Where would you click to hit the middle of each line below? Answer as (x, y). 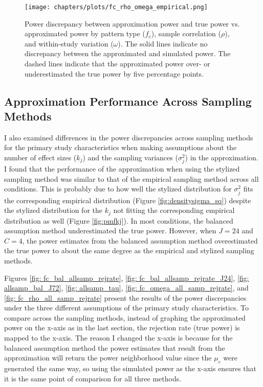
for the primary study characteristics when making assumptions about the (120, 147)
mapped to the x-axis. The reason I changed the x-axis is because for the (118, 338)
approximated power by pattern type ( (85, 33)
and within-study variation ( (69, 43)
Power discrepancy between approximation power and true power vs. (132, 23)
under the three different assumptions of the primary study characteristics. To (126, 308)
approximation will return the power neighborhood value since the (108, 358)
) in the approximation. (222, 157)
